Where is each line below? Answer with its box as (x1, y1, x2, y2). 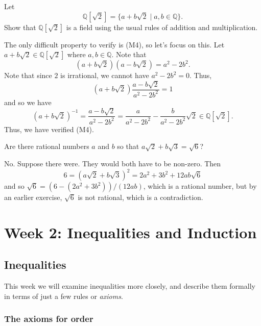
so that (117, 141, 139, 152)
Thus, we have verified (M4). (4, 123, 94, 134)
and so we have (4, 96, 52, 107)
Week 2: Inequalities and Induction (4, 221, 257, 242)
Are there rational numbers (4, 141, 89, 152)
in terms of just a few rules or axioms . (4, 290, 123, 301)
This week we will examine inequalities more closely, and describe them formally (4, 281, 255, 291)
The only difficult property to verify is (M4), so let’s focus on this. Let (4, 39, 225, 49)
